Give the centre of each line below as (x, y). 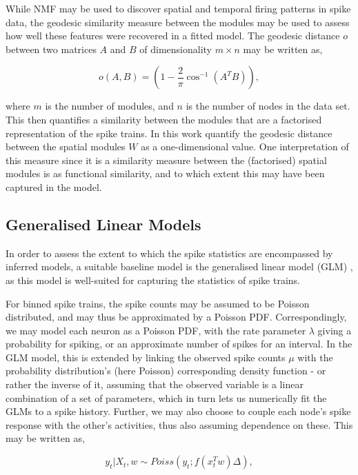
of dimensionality (176, 49)
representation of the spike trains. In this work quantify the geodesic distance (169, 133)
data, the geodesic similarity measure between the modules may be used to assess (178, 22)
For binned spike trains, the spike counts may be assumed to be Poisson (158, 303)
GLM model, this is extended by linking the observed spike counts (146, 357)
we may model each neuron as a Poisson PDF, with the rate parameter (156, 330)
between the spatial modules (66, 146)
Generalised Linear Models (103, 224)
